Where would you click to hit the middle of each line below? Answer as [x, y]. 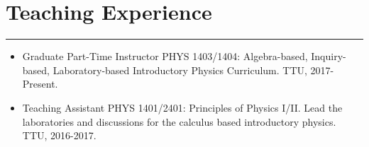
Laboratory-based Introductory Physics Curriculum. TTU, [180, 70]
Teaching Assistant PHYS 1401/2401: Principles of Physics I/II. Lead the [182, 107]
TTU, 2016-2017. [59, 135]
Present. [40, 84]
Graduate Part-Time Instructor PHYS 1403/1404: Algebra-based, [165, 56]
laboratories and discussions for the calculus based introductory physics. [179, 121]
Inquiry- [329, 56]
